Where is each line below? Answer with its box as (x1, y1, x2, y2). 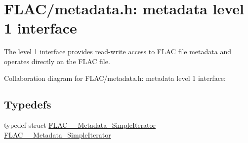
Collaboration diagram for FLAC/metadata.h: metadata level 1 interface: (4, 72, 226, 83)
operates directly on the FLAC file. (4, 56, 110, 66)
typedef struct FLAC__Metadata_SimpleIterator (4, 120, 156, 130)
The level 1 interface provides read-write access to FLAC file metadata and (4, 46, 231, 57)
